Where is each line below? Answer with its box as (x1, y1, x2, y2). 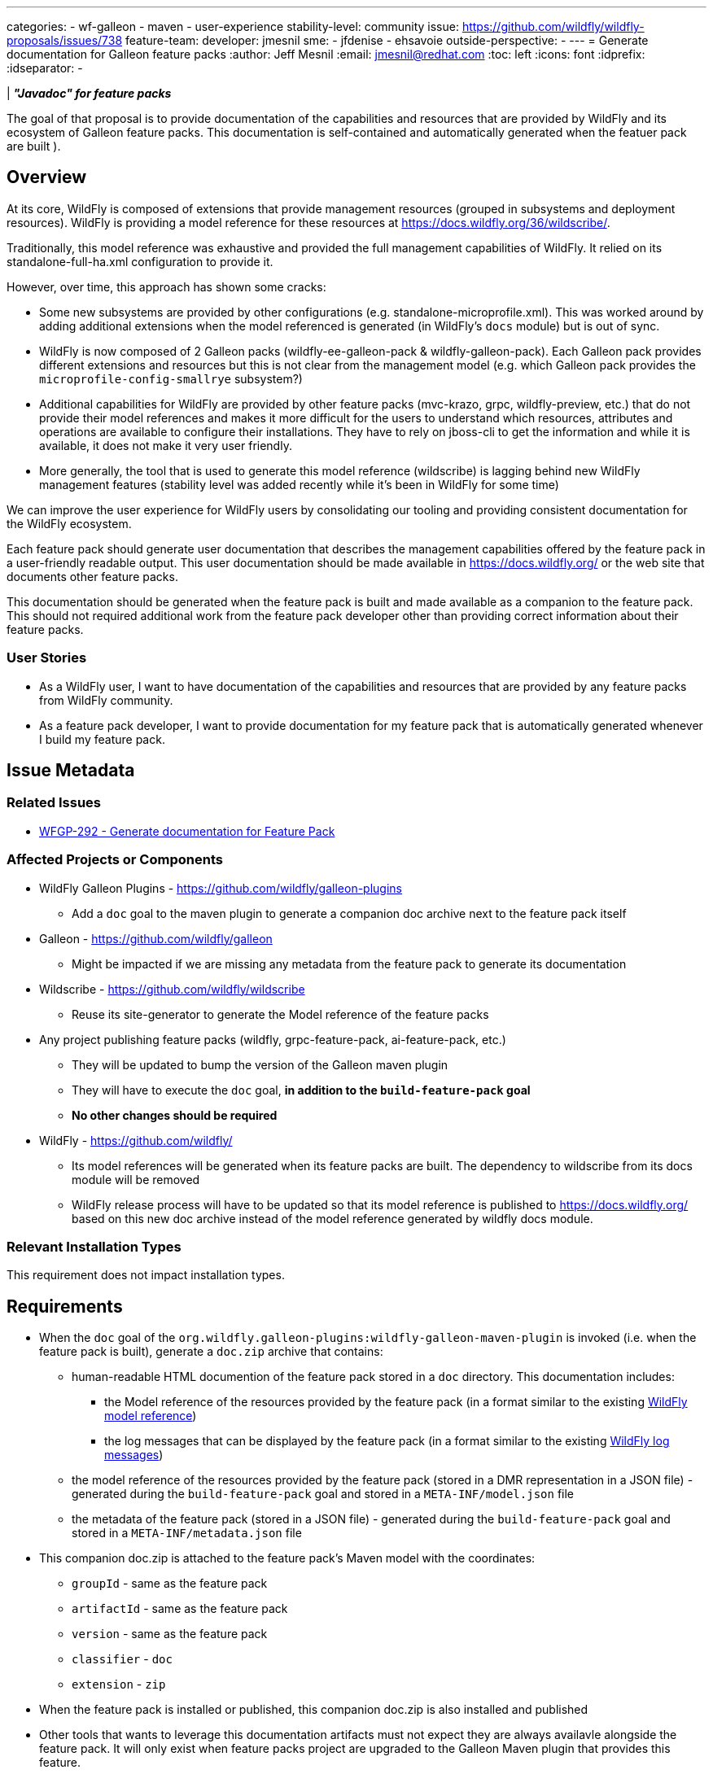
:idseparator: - (7, 61, 83, 75)
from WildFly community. (39, 693, 173, 707)
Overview (7, 167, 87, 188)
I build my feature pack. (39, 732, 165, 746)
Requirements (7, 1296, 123, 1317)
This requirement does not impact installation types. (7, 1268, 285, 1282)
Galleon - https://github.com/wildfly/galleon (39, 931, 273, 946)
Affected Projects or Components (7, 851, 223, 868)
